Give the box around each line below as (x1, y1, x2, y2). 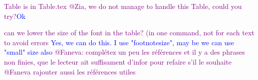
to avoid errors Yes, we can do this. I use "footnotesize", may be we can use (4, 37, 234, 47)
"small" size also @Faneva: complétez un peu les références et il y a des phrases (4, 47, 245, 57)
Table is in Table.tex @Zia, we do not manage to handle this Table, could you (4, 1, 242, 11)
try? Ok (4, 10, 26, 21)
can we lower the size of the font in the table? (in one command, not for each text (4, 27, 255, 38)
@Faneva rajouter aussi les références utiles (4, 66, 136, 77)
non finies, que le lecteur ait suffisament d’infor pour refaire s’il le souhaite (4, 56, 232, 67)
